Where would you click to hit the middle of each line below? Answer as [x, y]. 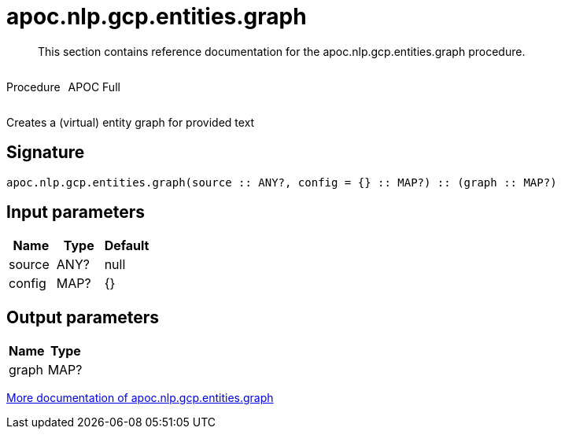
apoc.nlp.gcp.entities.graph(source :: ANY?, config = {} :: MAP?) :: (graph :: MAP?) [282, 182]
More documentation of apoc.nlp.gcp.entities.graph [140, 398]
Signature [46, 153]
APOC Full [94, 87]
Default [127, 246]
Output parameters [83, 317]
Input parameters [76, 212]
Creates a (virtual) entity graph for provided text [131, 122]
